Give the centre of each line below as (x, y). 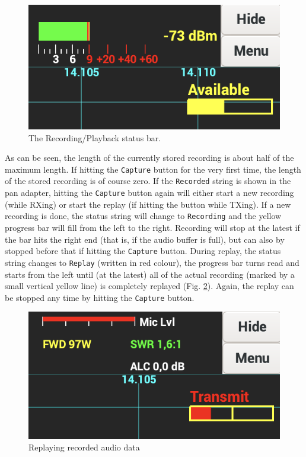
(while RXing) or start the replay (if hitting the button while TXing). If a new (148, 204)
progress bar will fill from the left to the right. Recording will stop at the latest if (152, 228)
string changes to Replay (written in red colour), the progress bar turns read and (152, 262)
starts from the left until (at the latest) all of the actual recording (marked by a (150, 274)
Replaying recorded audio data (84, 447)
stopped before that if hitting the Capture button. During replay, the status (143, 251)
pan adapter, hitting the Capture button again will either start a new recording (149, 193)
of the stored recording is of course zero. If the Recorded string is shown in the (148, 181)
